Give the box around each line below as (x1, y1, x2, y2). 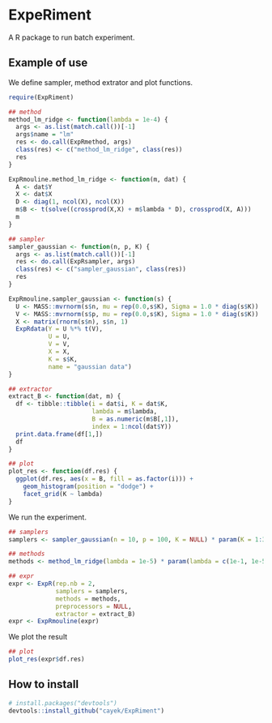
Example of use (8, 56, 88, 70)
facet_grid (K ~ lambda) (23, 490, 104, 498)
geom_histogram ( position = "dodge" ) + (23, 482, 154, 490)
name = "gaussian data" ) (48, 362, 132, 370)
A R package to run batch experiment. (8, 32, 135, 42)
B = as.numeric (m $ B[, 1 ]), (91, 415, 180, 423)
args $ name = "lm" (15, 130, 74, 139)
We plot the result (8, 632, 68, 642)
